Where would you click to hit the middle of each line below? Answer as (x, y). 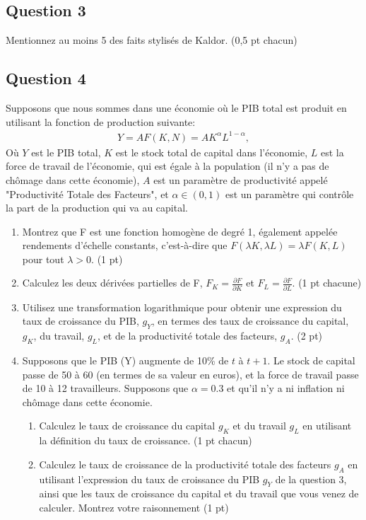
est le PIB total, (66, 152)
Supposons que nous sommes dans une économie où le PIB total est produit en (176, 108)
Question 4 (46, 78)
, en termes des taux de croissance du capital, (250, 321)
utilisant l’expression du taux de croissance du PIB (149, 479)
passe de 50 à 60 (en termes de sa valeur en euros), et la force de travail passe (190, 374)
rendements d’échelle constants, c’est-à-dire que (125, 245)
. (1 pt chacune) (327, 283)
